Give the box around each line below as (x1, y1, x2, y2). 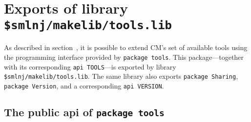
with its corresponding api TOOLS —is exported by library (4, 61, 176, 71)
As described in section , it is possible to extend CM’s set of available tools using (4, 42, 248, 52)
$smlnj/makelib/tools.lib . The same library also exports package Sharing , (4, 71, 238, 81)
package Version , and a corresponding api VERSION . (4, 81, 164, 90)
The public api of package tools (4, 105, 165, 120)
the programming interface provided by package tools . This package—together (4, 52, 244, 62)
